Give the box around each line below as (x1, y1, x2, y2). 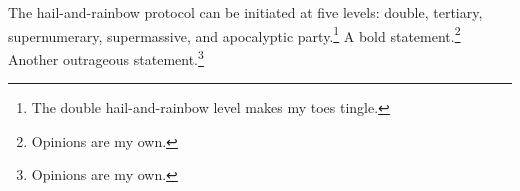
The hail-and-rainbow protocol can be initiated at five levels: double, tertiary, (8, 2, 483, 22)
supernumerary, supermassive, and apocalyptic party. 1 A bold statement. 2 (8, 22, 461, 46)
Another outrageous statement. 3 (8, 45, 204, 69)
